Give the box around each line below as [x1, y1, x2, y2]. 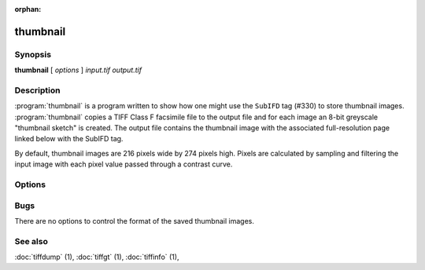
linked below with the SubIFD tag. [14, 134, 124, 144]
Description [14, 85, 61, 96]
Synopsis [14, 49, 51, 60]
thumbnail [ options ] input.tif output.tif [14, 65, 142, 75]
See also [14, 235, 49, 246]
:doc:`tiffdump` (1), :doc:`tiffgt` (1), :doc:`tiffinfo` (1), [14, 252, 179, 262]
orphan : [14, 5, 42, 13]
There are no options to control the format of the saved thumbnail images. [14, 216, 255, 225]
